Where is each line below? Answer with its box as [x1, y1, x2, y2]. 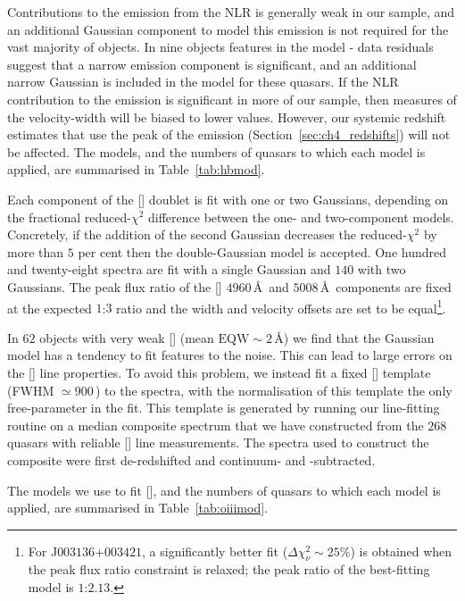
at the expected [7, 298, 92, 317]
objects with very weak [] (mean [39, 328, 214, 346]
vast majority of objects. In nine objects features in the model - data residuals [7, 38, 434, 56]
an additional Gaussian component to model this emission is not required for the [7, 20, 449, 38]
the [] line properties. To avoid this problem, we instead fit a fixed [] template [7, 363, 431, 381]
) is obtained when [350, 541, 453, 560]
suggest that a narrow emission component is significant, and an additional [7, 54, 417, 73]
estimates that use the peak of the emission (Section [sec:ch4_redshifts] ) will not [7, 125, 451, 144]
